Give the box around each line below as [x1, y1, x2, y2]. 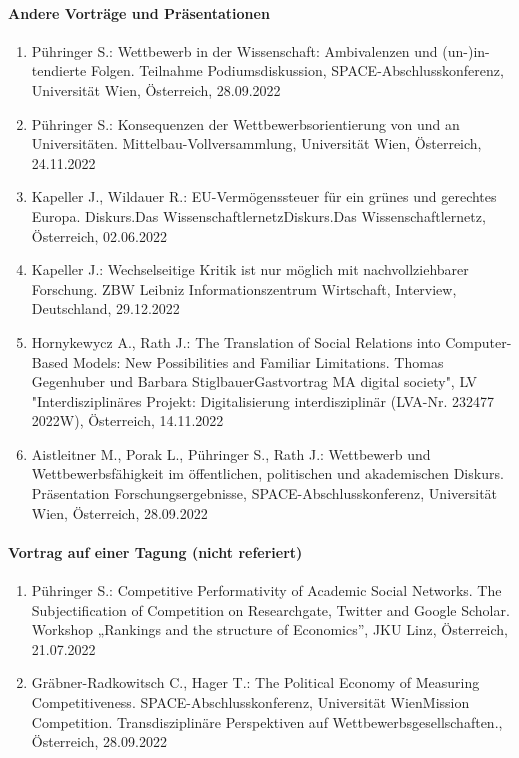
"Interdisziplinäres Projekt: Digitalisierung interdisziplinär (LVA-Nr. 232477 [31, 390, 495, 411]
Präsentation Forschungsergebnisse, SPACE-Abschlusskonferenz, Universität [31, 483, 498, 504]
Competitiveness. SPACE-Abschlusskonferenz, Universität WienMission [31, 692, 470, 713]
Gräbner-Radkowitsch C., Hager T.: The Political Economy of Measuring [31, 672, 480, 693]
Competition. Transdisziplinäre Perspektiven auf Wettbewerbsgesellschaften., [31, 711, 503, 732]
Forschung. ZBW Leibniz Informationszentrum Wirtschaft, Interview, [31, 278, 457, 299]
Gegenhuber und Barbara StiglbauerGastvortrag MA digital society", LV [31, 371, 478, 392]
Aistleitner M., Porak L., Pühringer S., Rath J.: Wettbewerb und [31, 443, 431, 464]
